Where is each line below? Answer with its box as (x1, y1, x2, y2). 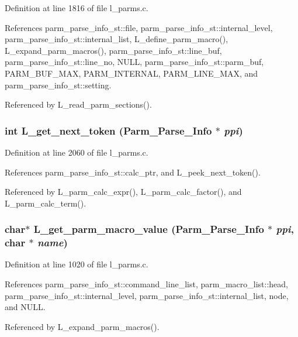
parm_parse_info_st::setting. (5, 78, 112, 91)
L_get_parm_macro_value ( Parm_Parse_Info (33, 222, 264, 236)
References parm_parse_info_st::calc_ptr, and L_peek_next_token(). (5, 166, 261, 178)
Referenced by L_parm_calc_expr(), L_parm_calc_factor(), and (5, 185, 242, 198)
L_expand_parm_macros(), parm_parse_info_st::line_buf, (5, 44, 222, 56)
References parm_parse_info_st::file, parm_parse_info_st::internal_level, (5, 21, 273, 33)
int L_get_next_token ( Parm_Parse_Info (5, 123, 212, 137)
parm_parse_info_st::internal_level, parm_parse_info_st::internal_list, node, (5, 289, 289, 301)
